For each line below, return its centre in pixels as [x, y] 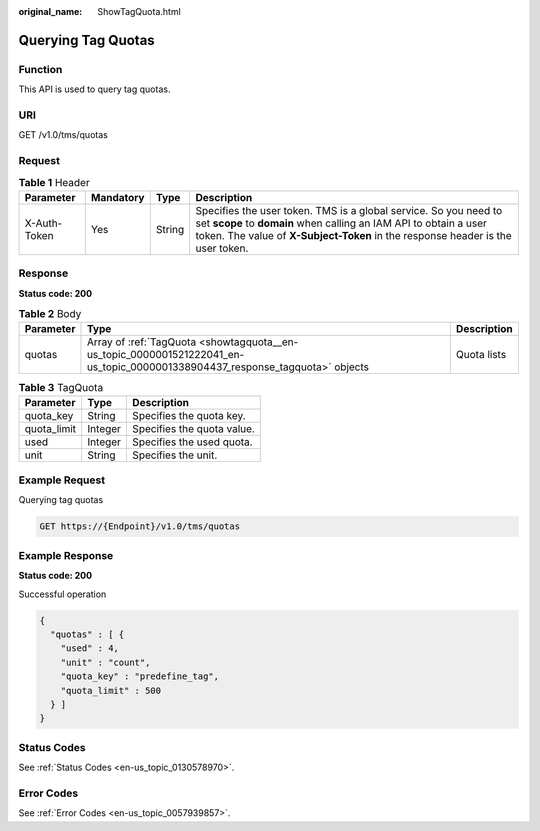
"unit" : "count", [105, 662]
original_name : [50, 11]
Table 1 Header [54, 182]
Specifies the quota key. [188, 415]
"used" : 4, [90, 648]
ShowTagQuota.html [139, 11]
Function [40, 69]
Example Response [66, 555]
